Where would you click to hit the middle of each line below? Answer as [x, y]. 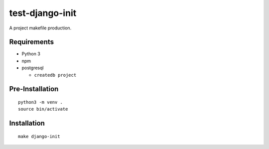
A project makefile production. [40, 28]
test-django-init [43, 13]
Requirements [32, 42]
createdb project [55, 75]
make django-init [39, 136]
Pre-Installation [34, 89]
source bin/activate [43, 109]
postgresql [33, 68]
